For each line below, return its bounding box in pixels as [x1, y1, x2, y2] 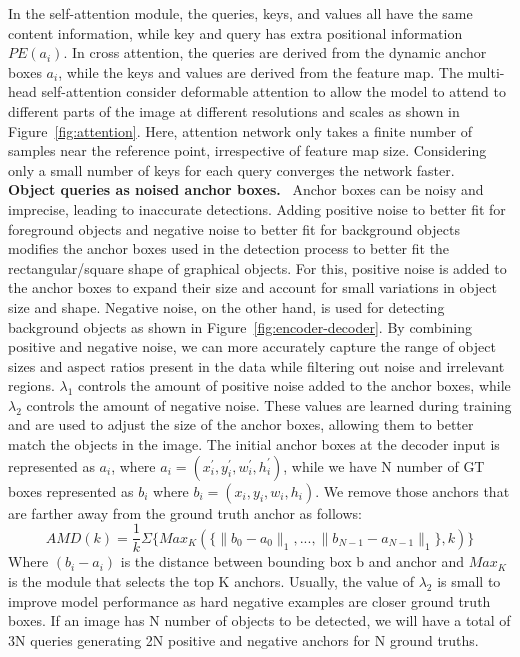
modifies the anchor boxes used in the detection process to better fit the [8, 238, 450, 259]
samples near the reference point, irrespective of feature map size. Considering [8, 140, 487, 161]
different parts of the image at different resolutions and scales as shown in [8, 100, 460, 121]
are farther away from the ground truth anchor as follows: [8, 502, 362, 523]
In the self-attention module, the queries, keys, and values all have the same [8, 3, 473, 23]
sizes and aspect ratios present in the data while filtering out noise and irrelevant [8, 355, 505, 376]
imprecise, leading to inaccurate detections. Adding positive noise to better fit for [8, 198, 506, 219]
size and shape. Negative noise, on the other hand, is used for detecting [8, 296, 445, 317]
